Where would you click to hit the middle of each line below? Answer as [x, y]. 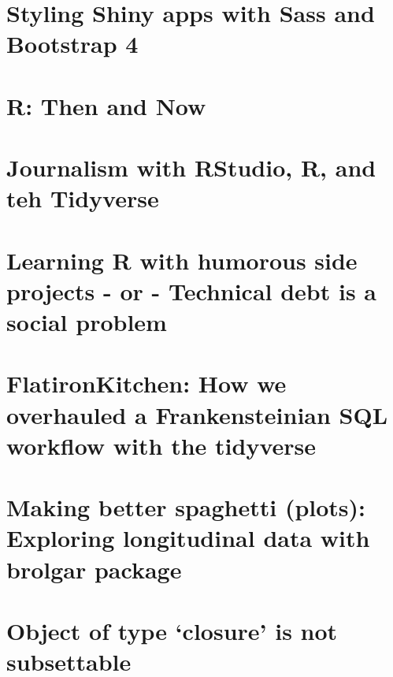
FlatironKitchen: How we [146, 383]
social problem [87, 322]
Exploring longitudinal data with [188, 538]
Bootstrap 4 [72, 44]
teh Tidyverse [83, 198]
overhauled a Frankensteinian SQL [197, 414]
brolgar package [94, 569]
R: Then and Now [106, 105]
